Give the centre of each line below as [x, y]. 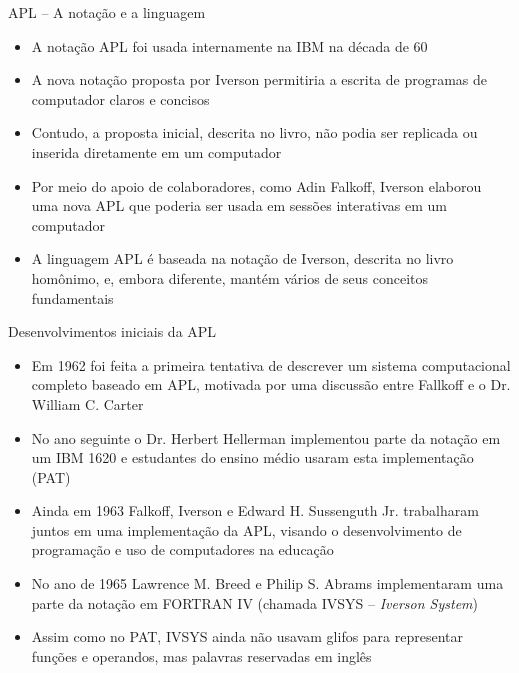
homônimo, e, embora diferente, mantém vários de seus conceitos [230, 277]
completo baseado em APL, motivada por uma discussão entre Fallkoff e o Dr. [271, 384]
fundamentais [72, 297]
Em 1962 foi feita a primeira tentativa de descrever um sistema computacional [271, 364]
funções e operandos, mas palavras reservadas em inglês [201, 655]
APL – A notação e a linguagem [107, 12]
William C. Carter [87, 403]
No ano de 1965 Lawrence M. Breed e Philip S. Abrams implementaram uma [267, 583]
